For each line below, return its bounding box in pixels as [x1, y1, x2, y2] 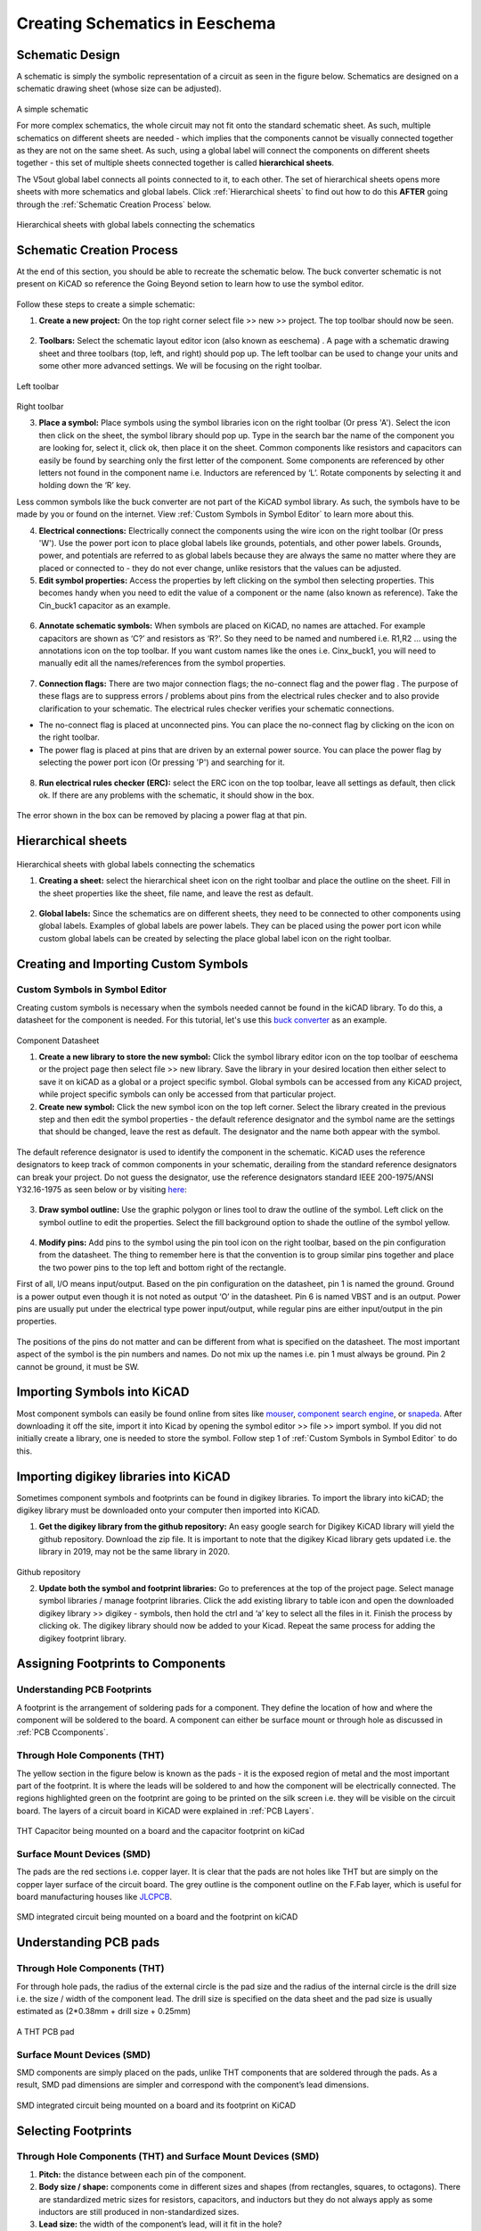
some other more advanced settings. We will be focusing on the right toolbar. [38, 361, 322, 371]
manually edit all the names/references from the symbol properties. [38, 658, 286, 668]
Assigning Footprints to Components [16, 1656, 226, 1671]
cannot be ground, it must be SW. [16, 1361, 140, 1372]
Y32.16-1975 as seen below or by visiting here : [16, 1183, 187, 1195]
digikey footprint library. [38, 1633, 126, 1644]
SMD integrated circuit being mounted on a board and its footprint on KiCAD [16, 2100, 296, 2111]
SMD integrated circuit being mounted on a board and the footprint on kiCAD [16, 1912, 298, 1922]
